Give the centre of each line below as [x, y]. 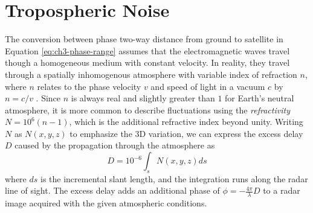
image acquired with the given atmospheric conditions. [106, 203]
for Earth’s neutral [260, 98]
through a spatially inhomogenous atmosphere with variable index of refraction [151, 74]
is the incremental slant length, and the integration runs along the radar [174, 178]
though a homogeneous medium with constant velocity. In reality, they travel [147, 62]
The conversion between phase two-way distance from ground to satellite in [144, 39]
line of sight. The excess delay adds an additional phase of [112, 190]
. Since [48, 98]
